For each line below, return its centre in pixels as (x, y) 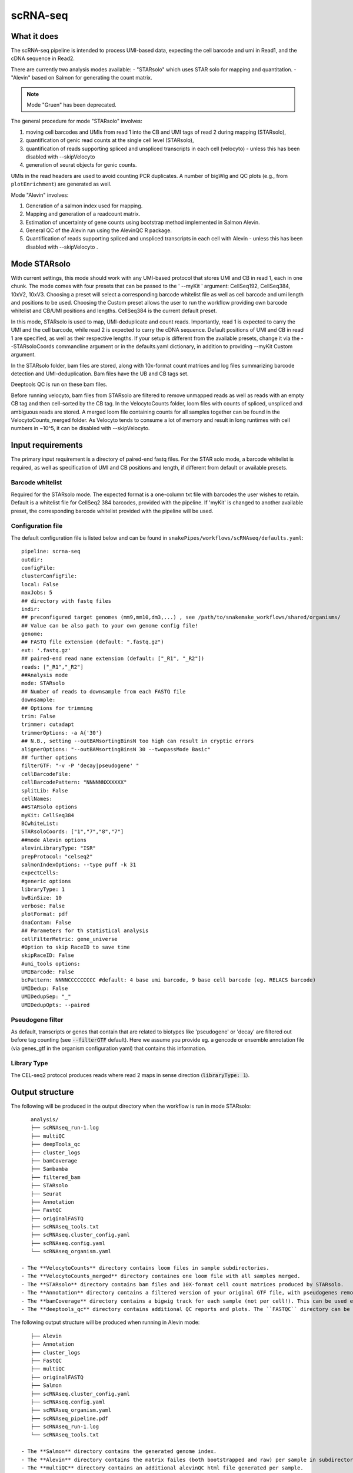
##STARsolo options (49, 807)
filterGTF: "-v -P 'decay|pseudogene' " (80, 766)
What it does (35, 36)
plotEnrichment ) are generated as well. (61, 184)
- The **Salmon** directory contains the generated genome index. (119, 1451)
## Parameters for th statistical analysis (85, 931)
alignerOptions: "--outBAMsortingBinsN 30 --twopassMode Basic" (116, 749)
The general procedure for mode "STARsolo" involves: (76, 121)
